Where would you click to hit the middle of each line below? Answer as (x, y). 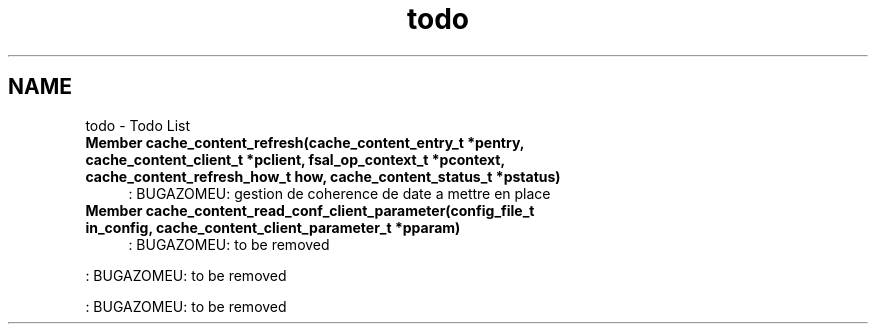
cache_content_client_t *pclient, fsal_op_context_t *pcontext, (295, 159)
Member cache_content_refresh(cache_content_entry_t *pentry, (305, 142)
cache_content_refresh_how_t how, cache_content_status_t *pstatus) (323, 176)
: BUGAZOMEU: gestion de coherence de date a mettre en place (339, 193)
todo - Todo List (138, 125)
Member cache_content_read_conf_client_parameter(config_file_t (310, 210)
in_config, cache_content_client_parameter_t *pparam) (273, 227)
